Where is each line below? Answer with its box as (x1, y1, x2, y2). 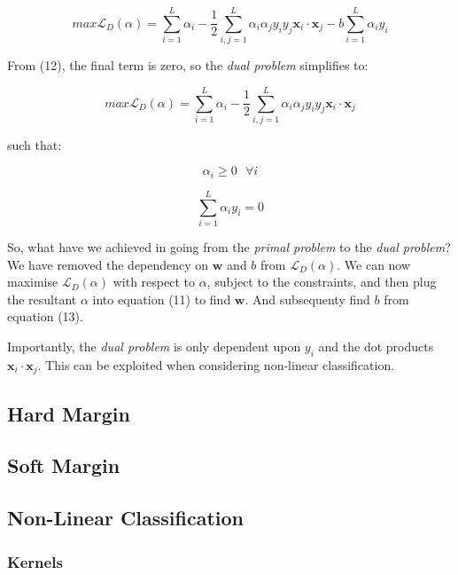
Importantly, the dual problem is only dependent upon (7, 336, 301, 355)
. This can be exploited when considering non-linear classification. (37, 355, 395, 374)
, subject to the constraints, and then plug (206, 272, 437, 291)
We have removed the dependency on (7, 255, 209, 273)
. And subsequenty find (245, 289, 370, 308)
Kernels (7, 550, 63, 572)
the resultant (7, 289, 77, 308)
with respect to (113, 272, 195, 291)
